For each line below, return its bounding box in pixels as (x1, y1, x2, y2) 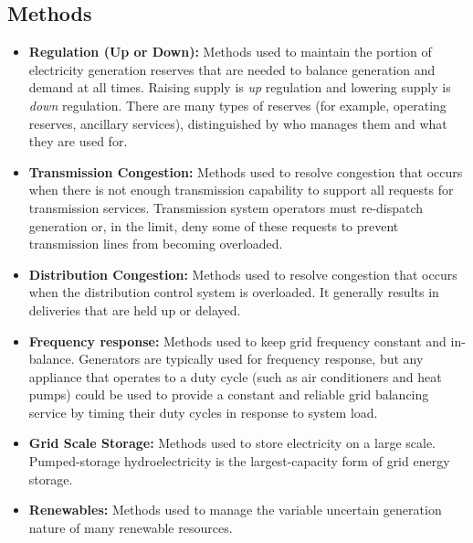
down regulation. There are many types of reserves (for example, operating (28, 95, 447, 114)
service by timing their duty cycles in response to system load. (28, 402, 378, 421)
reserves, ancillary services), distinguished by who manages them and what (28, 113, 447, 133)
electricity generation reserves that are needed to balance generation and (28, 59, 436, 79)
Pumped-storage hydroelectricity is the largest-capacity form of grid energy (28, 452, 450, 471)
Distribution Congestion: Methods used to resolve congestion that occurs (28, 264, 457, 283)
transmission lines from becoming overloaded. (28, 234, 283, 253)
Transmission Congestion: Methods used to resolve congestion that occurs (28, 162, 463, 181)
